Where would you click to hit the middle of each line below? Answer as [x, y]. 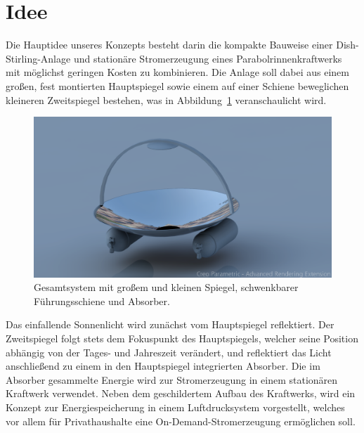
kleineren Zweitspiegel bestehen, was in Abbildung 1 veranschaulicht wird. [166, 99]
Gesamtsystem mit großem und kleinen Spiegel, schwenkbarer [166, 287]
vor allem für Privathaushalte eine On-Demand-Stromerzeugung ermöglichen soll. [181, 421]
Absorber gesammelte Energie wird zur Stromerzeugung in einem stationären [172, 379]
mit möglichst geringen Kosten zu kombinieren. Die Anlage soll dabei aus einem [177, 72]
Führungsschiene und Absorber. [102, 300]
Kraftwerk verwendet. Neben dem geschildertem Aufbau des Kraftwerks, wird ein [181, 393]
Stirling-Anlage [38, 58]
